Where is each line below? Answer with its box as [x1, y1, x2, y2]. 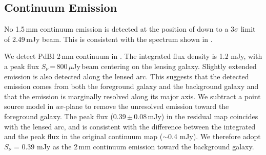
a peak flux [4, 60, 39, 71]
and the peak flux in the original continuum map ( [4, 131, 163, 142]
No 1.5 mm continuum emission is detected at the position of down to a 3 [4, 24, 235, 34]
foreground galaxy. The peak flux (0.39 [4, 110, 126, 121]
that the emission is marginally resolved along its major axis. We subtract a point [4, 91, 261, 101]
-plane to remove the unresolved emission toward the [63, 101, 229, 112]
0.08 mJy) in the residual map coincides [134, 110, 258, 121]
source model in [4, 101, 54, 112]
